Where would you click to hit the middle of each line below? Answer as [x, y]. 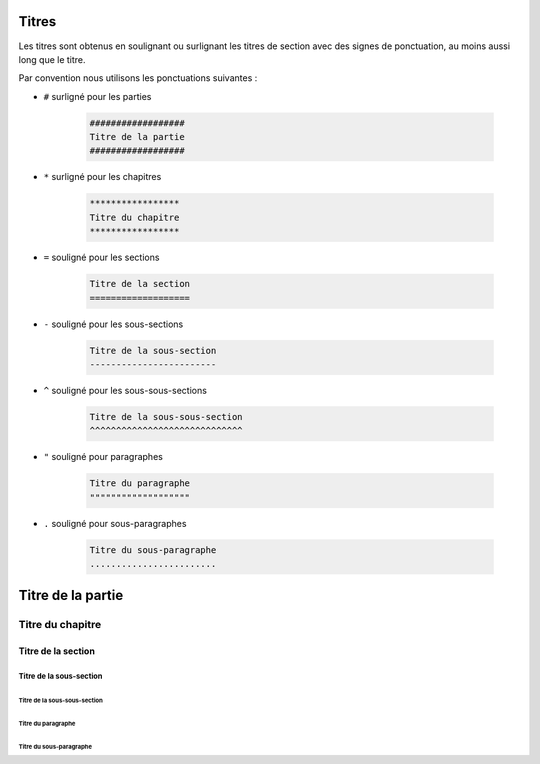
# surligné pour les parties [97, 96]
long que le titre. [52, 59]
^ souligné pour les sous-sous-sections [125, 390]
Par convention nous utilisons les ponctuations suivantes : [138, 78]
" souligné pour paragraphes [103, 457]
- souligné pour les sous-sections [113, 324]
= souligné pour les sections [101, 257]
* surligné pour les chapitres [102, 177]
